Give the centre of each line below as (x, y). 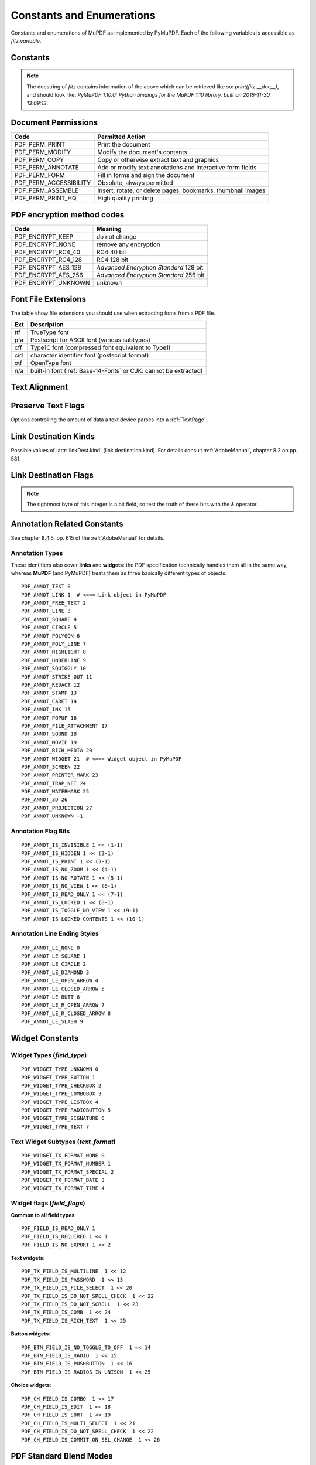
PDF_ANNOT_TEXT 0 (46, 587)
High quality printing (125, 198)
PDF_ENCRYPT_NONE (45, 244)
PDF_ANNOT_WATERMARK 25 (55, 792)
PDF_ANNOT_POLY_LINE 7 (54, 644)
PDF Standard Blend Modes (62, 1456)
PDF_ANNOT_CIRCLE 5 (49, 628)
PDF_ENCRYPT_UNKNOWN (52, 282)
